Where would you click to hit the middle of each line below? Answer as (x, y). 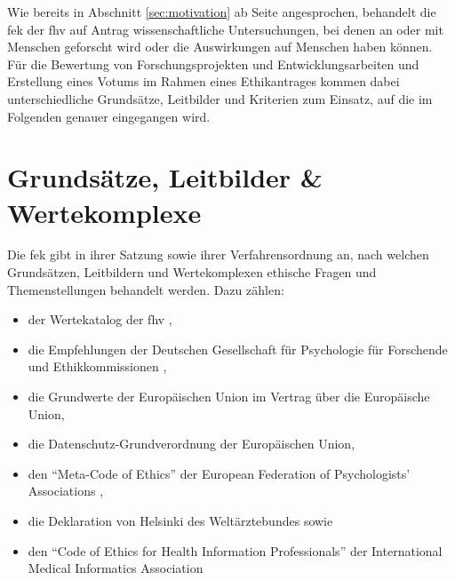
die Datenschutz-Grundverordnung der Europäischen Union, (192, 444)
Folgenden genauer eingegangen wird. (109, 116)
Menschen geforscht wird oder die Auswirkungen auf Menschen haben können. (220, 47)
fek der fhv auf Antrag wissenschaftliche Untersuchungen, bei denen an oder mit (225, 29)
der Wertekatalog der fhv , (100, 319)
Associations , (66, 491)
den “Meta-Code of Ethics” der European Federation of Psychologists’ (219, 473)
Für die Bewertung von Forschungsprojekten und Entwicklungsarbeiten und (213, 64)
